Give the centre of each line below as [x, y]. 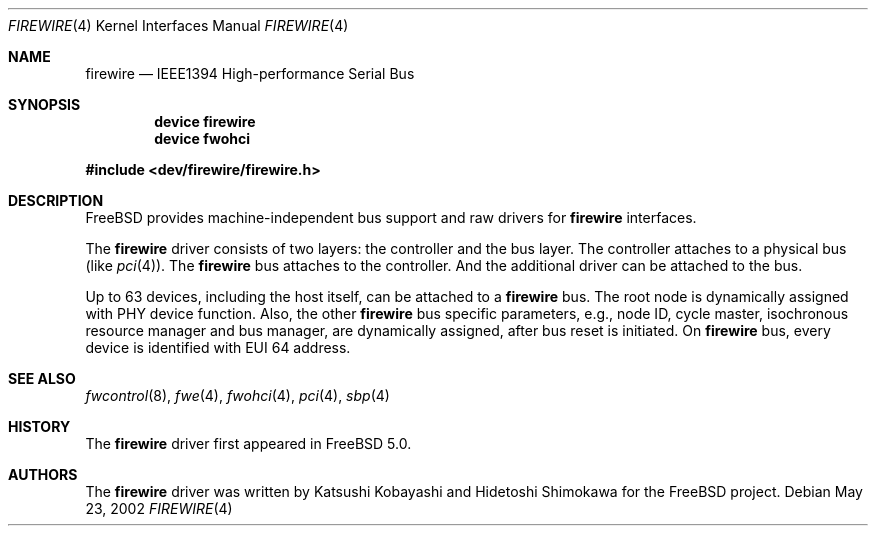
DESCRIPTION [56, 200]
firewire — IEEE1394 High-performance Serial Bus [250, 73]
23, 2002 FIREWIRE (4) [159, 508]
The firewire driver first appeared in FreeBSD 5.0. [248, 443]
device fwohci [202, 138]
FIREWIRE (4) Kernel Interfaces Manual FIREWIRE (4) [178, 25]
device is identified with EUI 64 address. [218, 347]
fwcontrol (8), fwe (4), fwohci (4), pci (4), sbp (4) [237, 395]
